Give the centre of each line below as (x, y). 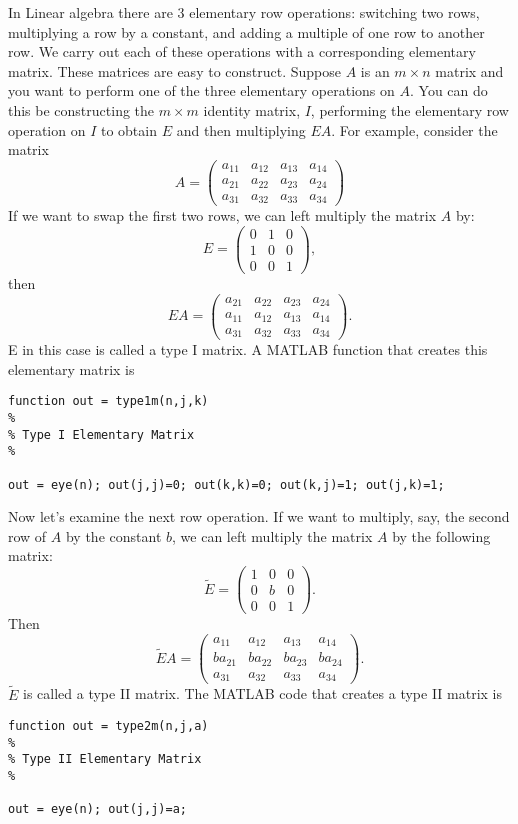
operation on (47, 129)
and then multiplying (241, 129)
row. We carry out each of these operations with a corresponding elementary (242, 51)
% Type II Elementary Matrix (105, 759)
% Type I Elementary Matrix (101, 434)
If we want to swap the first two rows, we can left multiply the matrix (222, 215)
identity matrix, (252, 109)
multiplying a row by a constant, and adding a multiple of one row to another (246, 31)
